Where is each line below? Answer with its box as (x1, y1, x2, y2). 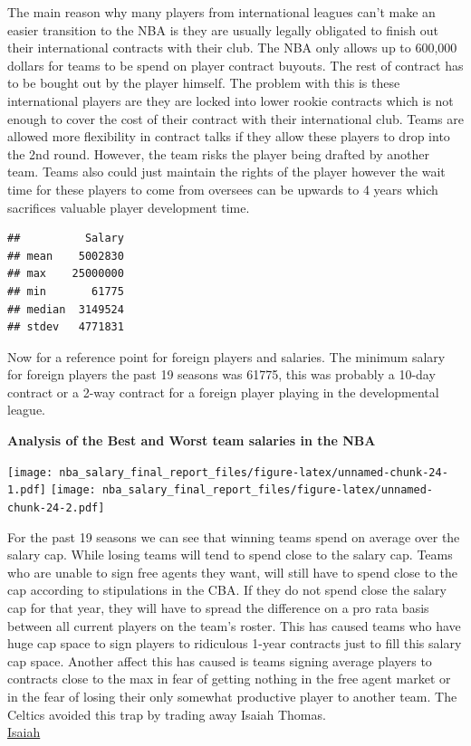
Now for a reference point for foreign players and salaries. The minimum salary (7, 347, 446, 366)
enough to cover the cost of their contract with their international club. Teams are (7, 109, 464, 128)
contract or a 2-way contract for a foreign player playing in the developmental (7, 382, 439, 401)
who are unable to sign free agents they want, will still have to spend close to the (7, 562, 458, 581)
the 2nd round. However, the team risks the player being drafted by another (7, 144, 429, 163)
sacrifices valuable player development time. (7, 197, 250, 216)
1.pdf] (7, 483, 46, 497)
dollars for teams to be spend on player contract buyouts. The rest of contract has (7, 55, 464, 74)
